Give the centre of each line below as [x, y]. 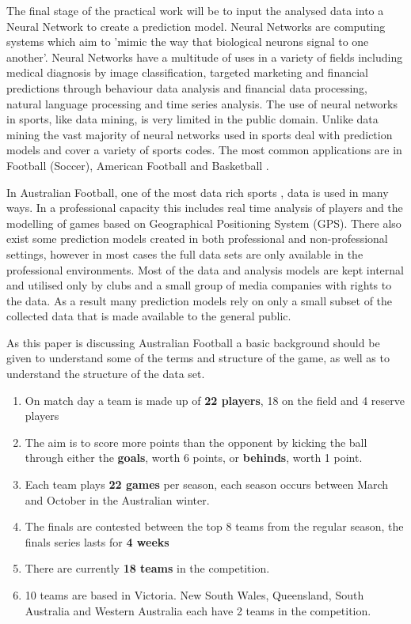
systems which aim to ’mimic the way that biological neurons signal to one [188, 42]
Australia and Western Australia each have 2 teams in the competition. [198, 610]
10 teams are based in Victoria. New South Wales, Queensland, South [194, 595]
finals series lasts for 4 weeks [97, 541]
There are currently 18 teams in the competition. [147, 568]
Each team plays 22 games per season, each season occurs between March [207, 484]
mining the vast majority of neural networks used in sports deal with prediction [200, 134]
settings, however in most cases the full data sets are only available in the [185, 253]
